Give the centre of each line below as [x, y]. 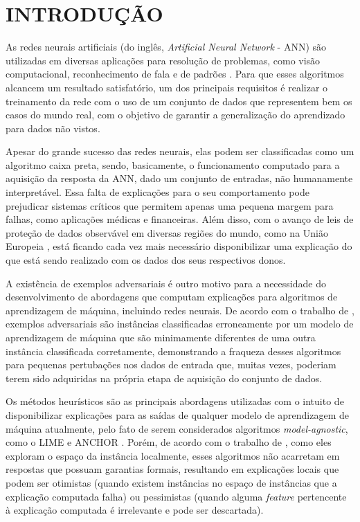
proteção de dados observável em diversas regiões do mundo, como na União [167, 232]
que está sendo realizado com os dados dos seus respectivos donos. [146, 260]
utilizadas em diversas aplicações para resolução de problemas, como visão [163, 60]
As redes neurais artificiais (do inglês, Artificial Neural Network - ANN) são [166, 47]
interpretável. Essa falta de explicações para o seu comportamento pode [157, 192]
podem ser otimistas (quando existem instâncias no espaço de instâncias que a [171, 482]
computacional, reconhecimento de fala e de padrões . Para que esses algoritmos [175, 74]
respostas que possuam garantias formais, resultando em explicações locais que [172, 469]
